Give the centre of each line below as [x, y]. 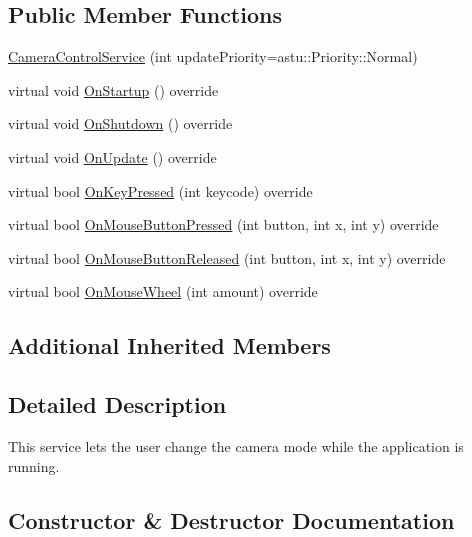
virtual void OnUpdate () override [112, 156]
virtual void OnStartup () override [113, 89]
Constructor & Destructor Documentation [231, 519]
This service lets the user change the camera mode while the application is [236, 445]
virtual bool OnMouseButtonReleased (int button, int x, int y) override [227, 257]
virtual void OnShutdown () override [120, 123]
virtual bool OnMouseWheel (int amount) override [163, 291]
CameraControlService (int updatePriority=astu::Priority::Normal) [213, 56]
